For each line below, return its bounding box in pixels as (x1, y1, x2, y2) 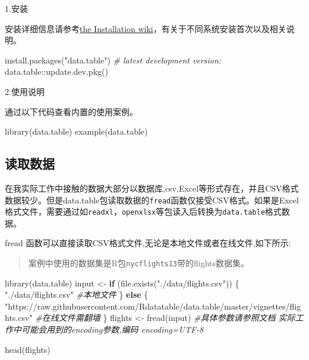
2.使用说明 (5, 85, 45, 97)
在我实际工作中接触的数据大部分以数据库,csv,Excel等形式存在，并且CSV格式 (5, 181, 299, 194)
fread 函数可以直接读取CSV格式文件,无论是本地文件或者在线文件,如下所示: (5, 237, 291, 249)
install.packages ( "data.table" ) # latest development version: (5, 53, 222, 66)
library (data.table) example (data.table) (5, 125, 148, 138)
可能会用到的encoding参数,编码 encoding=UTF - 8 (21, 323, 204, 336)
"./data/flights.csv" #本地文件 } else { (5, 288, 149, 301)
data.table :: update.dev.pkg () (5, 65, 108, 78)
